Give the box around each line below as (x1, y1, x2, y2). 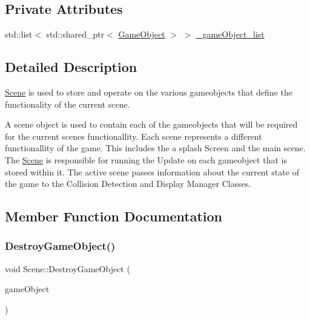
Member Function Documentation (5, 207, 223, 226)
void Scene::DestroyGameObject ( (5, 262, 130, 275)
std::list (5, 28, 33, 41)
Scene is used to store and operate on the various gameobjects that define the (5, 86, 292, 98)
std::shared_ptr (46, 28, 105, 41)
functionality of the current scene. (5, 97, 130, 110)
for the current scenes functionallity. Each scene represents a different (5, 129, 262, 142)
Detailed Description (5, 57, 137, 76)
